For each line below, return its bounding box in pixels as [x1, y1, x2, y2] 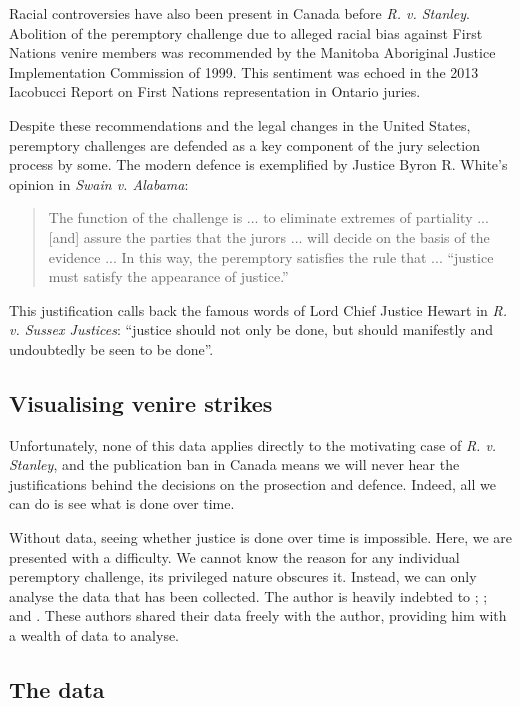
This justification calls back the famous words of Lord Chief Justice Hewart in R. [9, 299, 508, 320]
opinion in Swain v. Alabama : [9, 173, 189, 194]
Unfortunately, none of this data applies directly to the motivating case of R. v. [9, 434, 497, 455]
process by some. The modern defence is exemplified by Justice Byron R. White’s [9, 154, 508, 175]
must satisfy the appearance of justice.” [48, 266, 289, 287]
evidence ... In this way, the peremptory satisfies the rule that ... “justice [48, 246, 494, 267]
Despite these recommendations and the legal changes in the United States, [9, 114, 471, 135]
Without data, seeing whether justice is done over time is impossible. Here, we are [9, 527, 513, 548]
